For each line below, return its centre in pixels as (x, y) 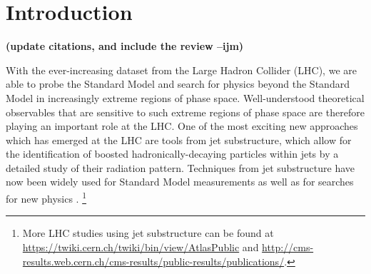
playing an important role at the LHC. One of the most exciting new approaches (182, 126)
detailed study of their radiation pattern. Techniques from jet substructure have (181, 167)
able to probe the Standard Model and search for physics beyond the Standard (178, 84)
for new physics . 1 (46, 197)
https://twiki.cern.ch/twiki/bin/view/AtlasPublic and (141, 247)
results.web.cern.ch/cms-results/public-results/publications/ (153, 261)
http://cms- (288, 247)
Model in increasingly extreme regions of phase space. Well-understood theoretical (185, 97)
